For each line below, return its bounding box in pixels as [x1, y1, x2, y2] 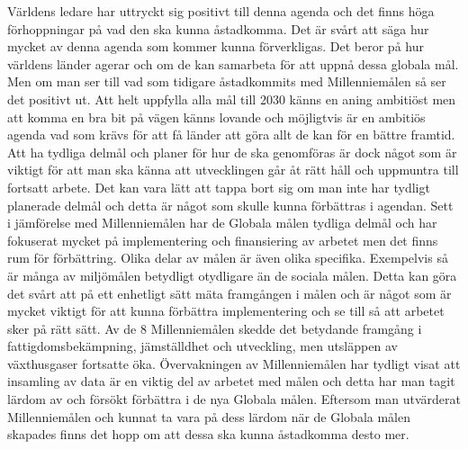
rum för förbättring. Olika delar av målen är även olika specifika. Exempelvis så [7, 248, 448, 267]
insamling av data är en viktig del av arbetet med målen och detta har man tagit [7, 372, 455, 391]
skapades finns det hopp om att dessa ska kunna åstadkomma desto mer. [7, 425, 409, 444]
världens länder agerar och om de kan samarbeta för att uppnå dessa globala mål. [7, 54, 459, 73]
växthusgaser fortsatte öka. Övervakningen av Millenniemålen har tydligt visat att [7, 354, 461, 373]
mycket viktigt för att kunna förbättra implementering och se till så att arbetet [7, 301, 445, 320]
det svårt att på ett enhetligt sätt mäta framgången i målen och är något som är [7, 283, 452, 302]
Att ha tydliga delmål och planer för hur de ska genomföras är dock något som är [7, 142, 457, 161]
